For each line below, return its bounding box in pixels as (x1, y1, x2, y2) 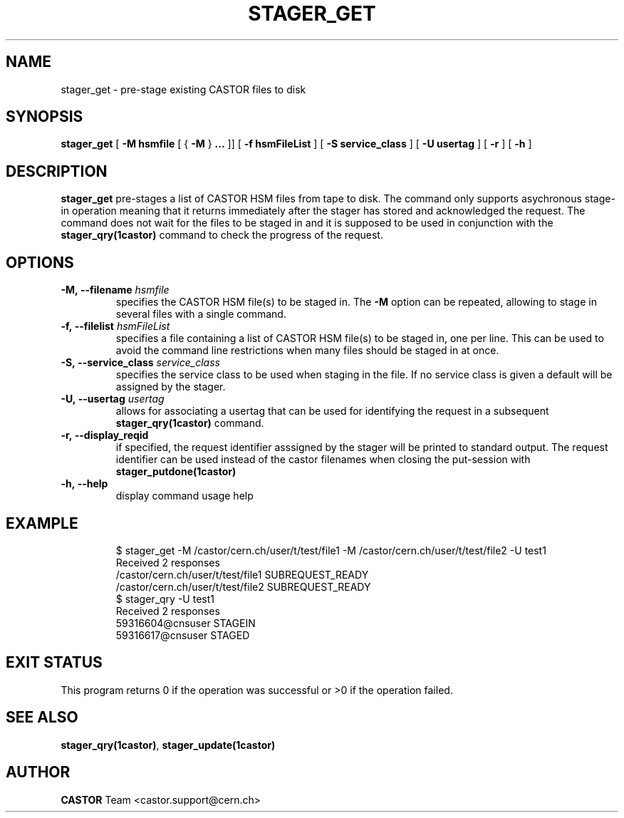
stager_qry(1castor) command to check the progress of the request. (61, 229, 383, 242)
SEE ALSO (6, 708, 78, 727)
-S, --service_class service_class (61, 356, 220, 369)
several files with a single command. (115, 308, 286, 321)
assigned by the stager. (115, 380, 226, 393)
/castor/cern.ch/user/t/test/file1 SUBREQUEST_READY (115, 568, 369, 581)
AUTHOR (6, 763, 71, 782)
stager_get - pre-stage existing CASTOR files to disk (61, 83, 306, 95)
